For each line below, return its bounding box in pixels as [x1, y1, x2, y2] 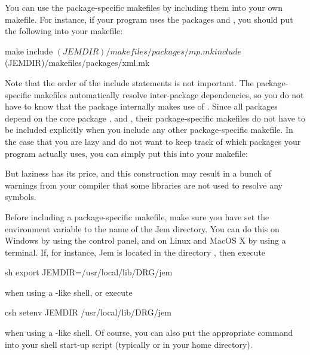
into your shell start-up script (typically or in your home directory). [5, 338, 253, 350]
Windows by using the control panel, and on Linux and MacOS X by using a [5, 234, 286, 247]
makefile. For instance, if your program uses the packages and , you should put [5, 13, 293, 25]
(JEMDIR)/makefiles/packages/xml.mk [5, 56, 150, 69]
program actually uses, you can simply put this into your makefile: [5, 147, 248, 159]
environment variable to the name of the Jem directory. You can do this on [5, 222, 280, 235]
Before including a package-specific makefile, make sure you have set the [5, 210, 269, 223]
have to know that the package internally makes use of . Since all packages [5, 100, 278, 113]
